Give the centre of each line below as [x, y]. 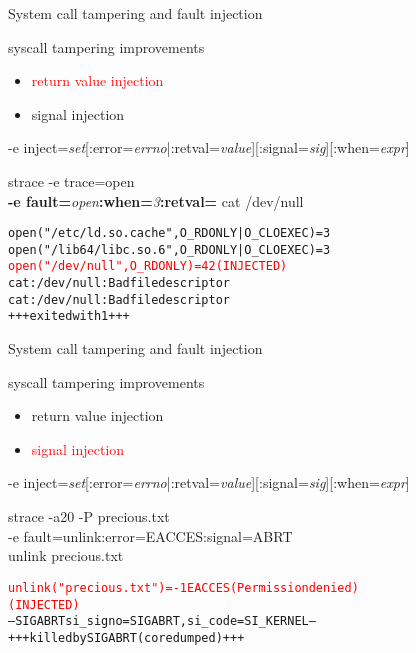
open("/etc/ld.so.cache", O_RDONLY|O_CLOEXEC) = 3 [169, 233]
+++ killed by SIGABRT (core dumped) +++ [126, 637]
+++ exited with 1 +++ [69, 316]
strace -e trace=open [71, 180]
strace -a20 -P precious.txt [89, 516]
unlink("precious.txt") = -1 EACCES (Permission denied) [183, 587]
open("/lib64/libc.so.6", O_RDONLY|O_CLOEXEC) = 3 [169, 249]
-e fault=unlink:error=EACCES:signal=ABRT [150, 535]
